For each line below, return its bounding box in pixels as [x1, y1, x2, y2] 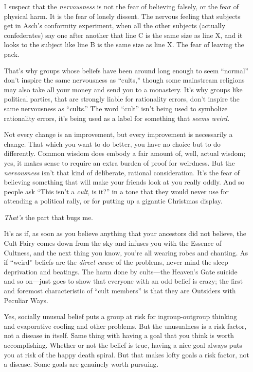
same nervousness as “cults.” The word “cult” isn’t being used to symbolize [4, 103, 228, 113]
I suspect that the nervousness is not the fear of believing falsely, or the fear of [4, 1, 239, 11]
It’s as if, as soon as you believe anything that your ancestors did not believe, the [4, 228, 246, 238]
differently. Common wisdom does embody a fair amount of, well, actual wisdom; [4, 148, 246, 158]
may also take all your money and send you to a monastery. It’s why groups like [4, 84, 243, 94]
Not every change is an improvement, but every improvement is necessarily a [4, 129, 233, 139]
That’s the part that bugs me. [4, 212, 93, 222]
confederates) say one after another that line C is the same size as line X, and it [4, 30, 243, 40]
